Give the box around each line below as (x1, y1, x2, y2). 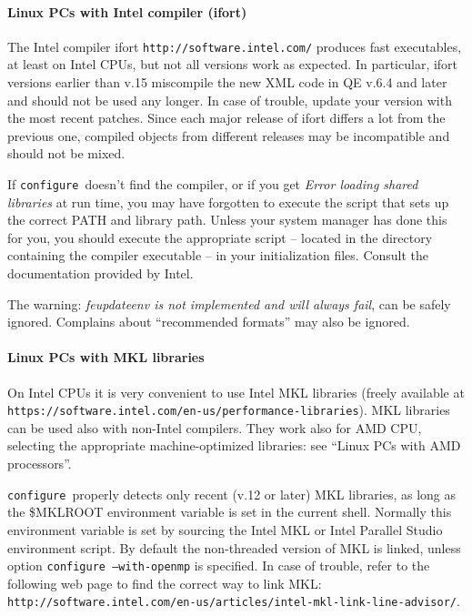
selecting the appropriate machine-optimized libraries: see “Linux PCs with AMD (7, 436, 461, 455)
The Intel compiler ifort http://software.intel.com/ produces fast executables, (7, 36, 462, 56)
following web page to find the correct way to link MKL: (7, 573, 322, 592)
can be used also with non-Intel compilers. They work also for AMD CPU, (7, 418, 422, 437)
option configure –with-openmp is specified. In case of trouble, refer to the (7, 556, 430, 575)
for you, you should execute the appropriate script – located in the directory (7, 227, 433, 247)
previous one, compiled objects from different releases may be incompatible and (7, 126, 450, 145)
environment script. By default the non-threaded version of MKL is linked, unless (7, 538, 461, 557)
